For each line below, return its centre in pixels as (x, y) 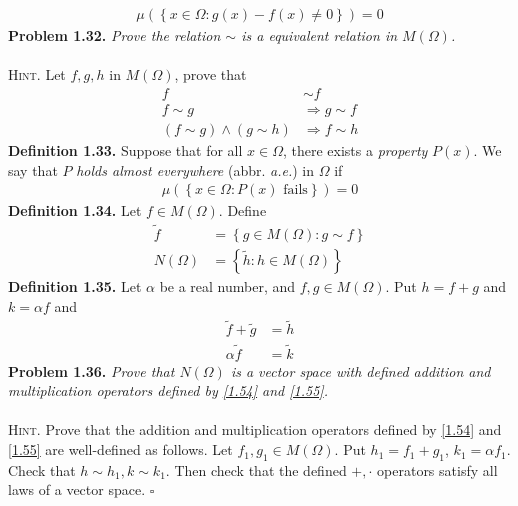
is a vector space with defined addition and (360, 370)
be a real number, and (227, 286)
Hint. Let (37, 74)
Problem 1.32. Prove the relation (114, 35)
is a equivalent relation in (319, 35)
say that (33, 169)
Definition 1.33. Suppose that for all (125, 149)
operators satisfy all (437, 469)
